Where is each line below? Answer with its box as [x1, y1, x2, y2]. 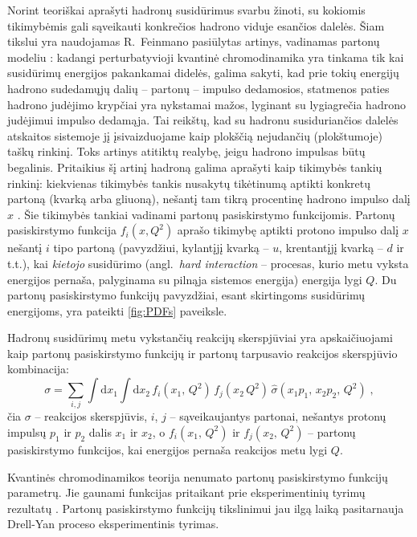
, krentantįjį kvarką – [279, 239, 383, 256]
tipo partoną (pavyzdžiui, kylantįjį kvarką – [53, 239, 269, 256]
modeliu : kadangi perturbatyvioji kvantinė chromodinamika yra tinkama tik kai [7, 48, 404, 65]
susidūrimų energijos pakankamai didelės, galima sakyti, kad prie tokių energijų [7, 64, 399, 81]
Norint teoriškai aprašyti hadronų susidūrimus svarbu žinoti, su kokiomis [7, 2, 366, 18]
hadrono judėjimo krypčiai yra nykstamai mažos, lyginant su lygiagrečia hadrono [7, 96, 406, 112]
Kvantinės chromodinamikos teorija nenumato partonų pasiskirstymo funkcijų [7, 468, 388, 485]
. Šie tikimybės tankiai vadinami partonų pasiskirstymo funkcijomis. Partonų [17, 205, 395, 222]
